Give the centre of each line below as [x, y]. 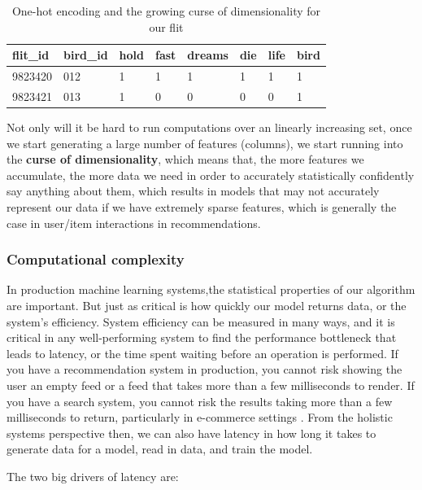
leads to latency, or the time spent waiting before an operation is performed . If [202, 353]
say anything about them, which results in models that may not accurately [193, 191]
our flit [166, 26]
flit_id [31, 55]
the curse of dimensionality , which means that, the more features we [185, 159]
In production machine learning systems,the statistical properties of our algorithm [211, 289]
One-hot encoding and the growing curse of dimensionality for [166, 11]
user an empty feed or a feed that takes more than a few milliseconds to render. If [211, 385]
